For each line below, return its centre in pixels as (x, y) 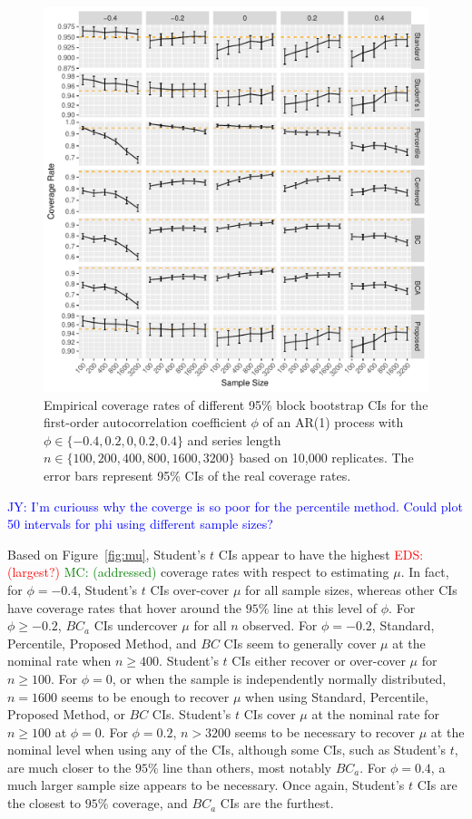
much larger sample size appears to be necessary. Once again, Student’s (206, 785)
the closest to (44, 803)
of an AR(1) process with (333, 422)
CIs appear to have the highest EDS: (321, 554)
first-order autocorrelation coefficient (145, 422)
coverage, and (150, 803)
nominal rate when (59, 661)
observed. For (280, 625)
